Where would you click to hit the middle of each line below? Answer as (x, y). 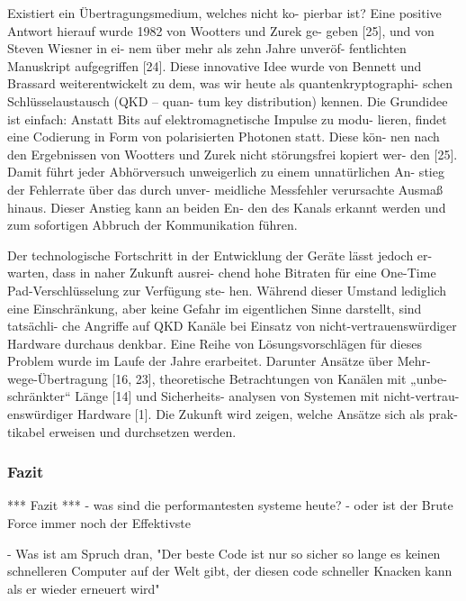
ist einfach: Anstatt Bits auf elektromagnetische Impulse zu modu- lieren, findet (227, 118)
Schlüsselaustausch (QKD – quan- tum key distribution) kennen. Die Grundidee (228, 100)
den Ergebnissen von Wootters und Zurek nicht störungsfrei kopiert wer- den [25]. (233, 154)
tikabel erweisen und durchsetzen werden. (122, 431)
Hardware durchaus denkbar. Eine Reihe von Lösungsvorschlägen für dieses (215, 343)
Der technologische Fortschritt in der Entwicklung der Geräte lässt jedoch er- (220, 255)
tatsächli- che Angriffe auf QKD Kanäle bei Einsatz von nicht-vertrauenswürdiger (232, 326)
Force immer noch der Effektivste (99, 523)
